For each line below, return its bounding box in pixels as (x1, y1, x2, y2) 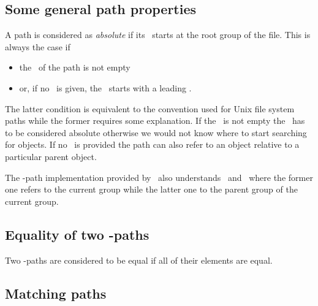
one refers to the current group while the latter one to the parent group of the (5, 183, 298, 196)
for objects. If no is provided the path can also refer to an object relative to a (5, 138, 300, 151)
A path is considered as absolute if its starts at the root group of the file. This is (5, 28, 311, 41)
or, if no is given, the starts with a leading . (19, 81, 192, 94)
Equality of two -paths (5, 224, 150, 243)
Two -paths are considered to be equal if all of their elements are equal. (5, 253, 273, 266)
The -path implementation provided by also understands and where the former (5, 170, 313, 183)
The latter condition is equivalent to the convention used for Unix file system (5, 102, 295, 115)
